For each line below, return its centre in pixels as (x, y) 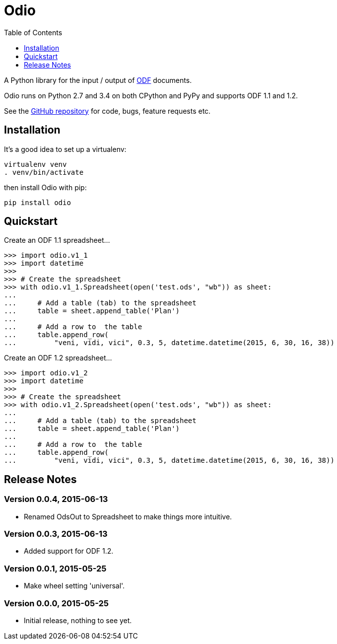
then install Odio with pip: (45, 187)
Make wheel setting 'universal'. (74, 586)
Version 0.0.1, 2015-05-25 (55, 568)
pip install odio (37, 202)
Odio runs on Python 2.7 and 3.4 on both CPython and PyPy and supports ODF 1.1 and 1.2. (151, 95)
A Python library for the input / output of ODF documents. (98, 80)
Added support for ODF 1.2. (69, 551)
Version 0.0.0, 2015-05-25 (56, 603)
